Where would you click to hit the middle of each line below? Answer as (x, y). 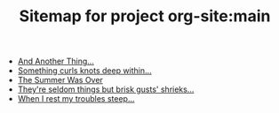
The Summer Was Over (60, 80)
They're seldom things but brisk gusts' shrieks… (106, 89)
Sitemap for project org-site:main (145, 16)
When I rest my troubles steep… (76, 99)
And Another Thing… (56, 61)
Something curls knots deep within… (85, 71)
